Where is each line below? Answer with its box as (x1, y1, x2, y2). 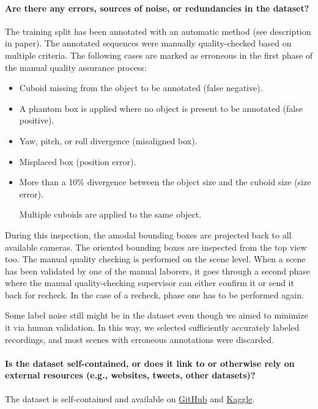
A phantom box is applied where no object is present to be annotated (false (19, 101, 303, 114)
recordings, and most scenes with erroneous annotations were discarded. (5, 333, 274, 345)
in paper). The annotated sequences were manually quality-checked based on (5, 37, 292, 50)
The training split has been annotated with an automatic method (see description (5, 24, 311, 37)
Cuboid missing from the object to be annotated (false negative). (19, 81, 263, 94)
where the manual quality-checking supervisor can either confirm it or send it (5, 276, 294, 289)
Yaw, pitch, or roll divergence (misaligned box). (19, 134, 198, 147)
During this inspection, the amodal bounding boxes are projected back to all (5, 228, 292, 241)
